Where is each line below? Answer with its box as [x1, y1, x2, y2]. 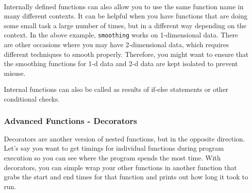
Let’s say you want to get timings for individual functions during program [4, 143, 224, 153]
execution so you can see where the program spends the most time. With [4, 153, 221, 162]
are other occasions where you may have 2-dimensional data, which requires [4, 39, 229, 50]
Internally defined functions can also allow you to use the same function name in [4, 1, 244, 11]
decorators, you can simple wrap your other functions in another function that [4, 162, 237, 172]
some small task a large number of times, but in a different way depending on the [4, 20, 247, 30]
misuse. [4, 68, 26, 78]
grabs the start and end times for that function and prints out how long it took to [4, 172, 248, 182]
